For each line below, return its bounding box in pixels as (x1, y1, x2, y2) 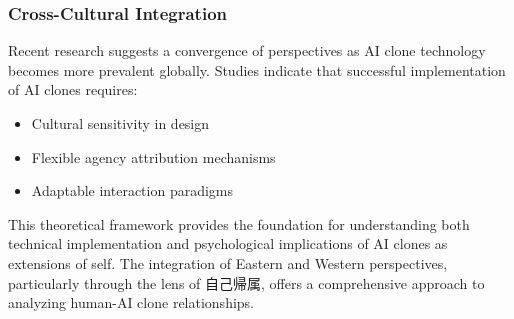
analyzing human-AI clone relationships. (8, 292, 254, 313)
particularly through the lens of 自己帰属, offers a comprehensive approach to (8, 272, 485, 293)
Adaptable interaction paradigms (31, 180, 234, 201)
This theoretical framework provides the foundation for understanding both (8, 213, 470, 234)
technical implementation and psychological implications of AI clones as (8, 233, 448, 254)
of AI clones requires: (8, 79, 138, 100)
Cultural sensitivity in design (31, 113, 210, 133)
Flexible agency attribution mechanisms (31, 146, 276, 167)
